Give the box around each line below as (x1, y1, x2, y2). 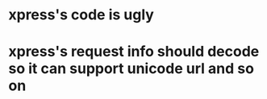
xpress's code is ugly (8, 6, 155, 24)
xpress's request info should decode (8, 43, 260, 61)
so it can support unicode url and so (8, 60, 254, 78)
